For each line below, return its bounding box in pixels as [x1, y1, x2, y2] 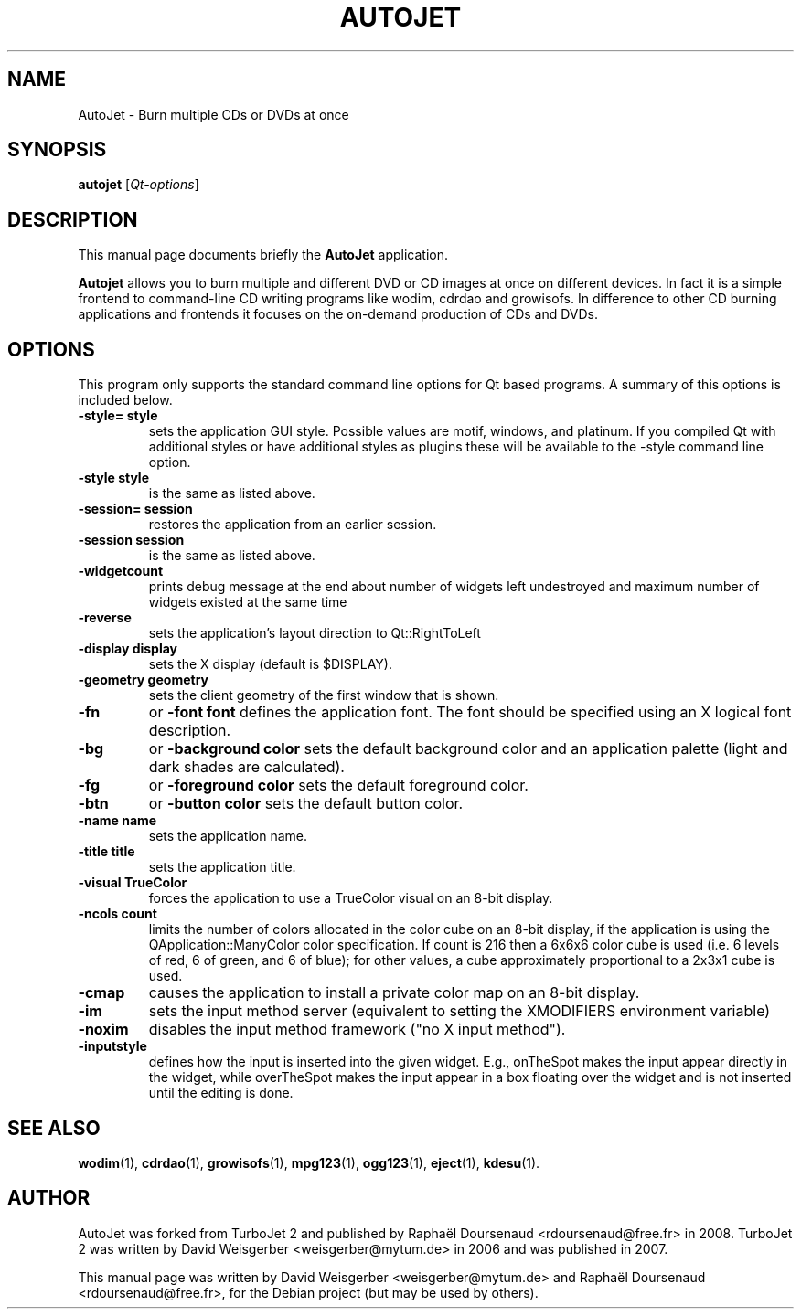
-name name [78, 812, 157, 829]
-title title [78, 844, 135, 860]
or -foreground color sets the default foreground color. [148, 776, 529, 795]
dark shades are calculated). [148, 758, 345, 777]
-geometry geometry [78, 672, 208, 688]
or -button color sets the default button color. [148, 794, 464, 813]
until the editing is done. [148, 1085, 294, 1101]
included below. [78, 392, 173, 409]
